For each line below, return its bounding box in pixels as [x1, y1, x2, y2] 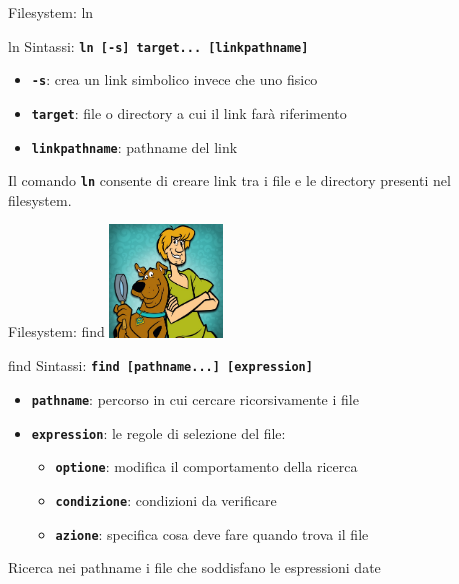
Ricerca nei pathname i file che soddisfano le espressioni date [8, 557, 381, 578]
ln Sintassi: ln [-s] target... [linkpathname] [8, 35, 309, 56]
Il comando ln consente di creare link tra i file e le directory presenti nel [8, 170, 451, 191]
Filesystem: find [8, 321, 105, 342]
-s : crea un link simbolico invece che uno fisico [31, 69, 318, 90]
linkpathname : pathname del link [31, 136, 238, 157]
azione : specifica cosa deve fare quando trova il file [55, 523, 369, 544]
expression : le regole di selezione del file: [31, 422, 286, 443]
